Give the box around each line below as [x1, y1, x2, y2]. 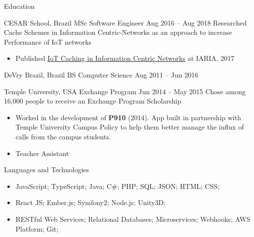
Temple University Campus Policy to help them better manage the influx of [15, 122, 244, 132]
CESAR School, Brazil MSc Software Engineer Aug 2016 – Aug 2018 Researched [4, 17, 247, 27]
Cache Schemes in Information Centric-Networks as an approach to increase [4, 27, 232, 37]
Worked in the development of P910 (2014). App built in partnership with [15, 112, 241, 122]
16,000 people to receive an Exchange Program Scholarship [4, 96, 181, 106]
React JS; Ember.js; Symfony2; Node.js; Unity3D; [15, 197, 166, 208]
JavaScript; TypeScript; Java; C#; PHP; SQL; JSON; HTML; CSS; [15, 181, 220, 191]
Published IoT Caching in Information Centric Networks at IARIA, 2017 [15, 53, 234, 63]
